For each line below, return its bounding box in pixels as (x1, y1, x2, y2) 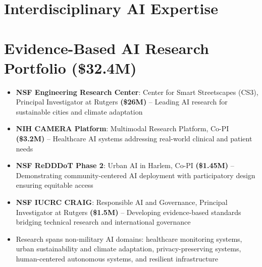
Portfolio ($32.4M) (4, 57, 137, 78)
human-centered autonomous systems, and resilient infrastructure (16, 253, 218, 263)
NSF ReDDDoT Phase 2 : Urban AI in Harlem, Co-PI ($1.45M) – (16, 160, 234, 171)
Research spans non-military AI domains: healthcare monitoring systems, (16, 233, 242, 244)
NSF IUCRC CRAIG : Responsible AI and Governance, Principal (16, 197, 228, 207)
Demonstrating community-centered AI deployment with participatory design (16, 170, 255, 180)
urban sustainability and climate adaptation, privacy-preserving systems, (16, 243, 241, 254)
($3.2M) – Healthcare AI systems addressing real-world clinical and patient (16, 133, 252, 144)
